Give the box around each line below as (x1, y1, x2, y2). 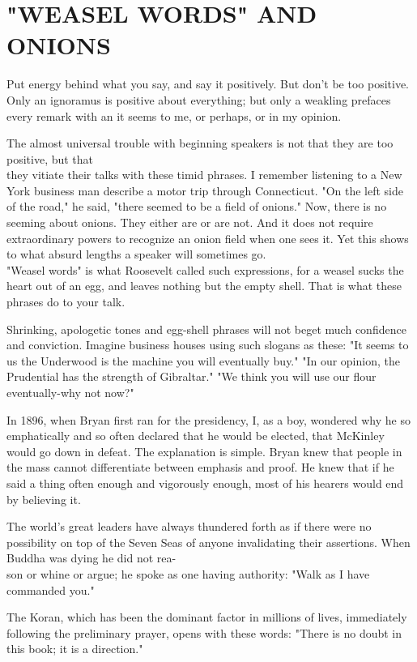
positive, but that (6, 150, 94, 167)
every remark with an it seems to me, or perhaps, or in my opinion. (6, 107, 342, 124)
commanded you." (6, 581, 95, 598)
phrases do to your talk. (6, 293, 126, 310)
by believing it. (6, 490, 81, 507)
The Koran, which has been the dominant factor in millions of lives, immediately (6, 609, 407, 626)
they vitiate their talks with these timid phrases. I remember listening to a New (6, 166, 402, 183)
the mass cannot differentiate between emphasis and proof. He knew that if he (6, 459, 394, 476)
